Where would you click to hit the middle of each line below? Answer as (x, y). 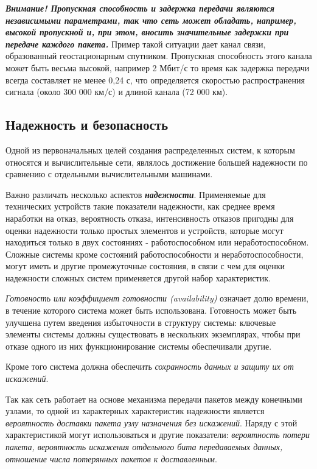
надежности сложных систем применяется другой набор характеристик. (138, 277)
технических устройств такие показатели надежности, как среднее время (140, 206)
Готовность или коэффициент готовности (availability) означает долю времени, (157, 298)
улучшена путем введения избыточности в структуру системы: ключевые (141, 322)
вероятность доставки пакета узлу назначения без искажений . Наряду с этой (152, 422)
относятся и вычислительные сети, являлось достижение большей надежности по (157, 162)
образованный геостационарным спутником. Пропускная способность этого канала (159, 56)
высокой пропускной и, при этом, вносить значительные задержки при (147, 32)
